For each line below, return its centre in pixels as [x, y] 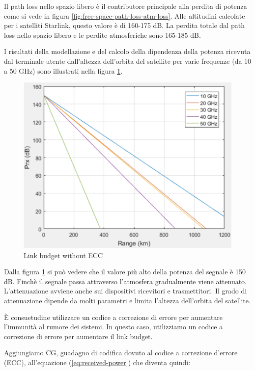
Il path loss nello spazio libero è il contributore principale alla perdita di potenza [126, 6]
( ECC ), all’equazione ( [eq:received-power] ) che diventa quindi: [97, 362]
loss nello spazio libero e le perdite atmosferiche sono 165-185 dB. [102, 35]
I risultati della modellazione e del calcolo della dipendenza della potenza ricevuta [127, 51]
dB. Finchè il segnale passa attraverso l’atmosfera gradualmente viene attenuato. [126, 281]
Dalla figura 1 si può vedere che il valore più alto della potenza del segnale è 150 [125, 272]
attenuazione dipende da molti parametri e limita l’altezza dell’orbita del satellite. [127, 300]
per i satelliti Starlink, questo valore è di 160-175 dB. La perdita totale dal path [124, 25]
